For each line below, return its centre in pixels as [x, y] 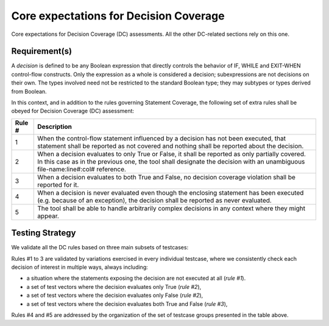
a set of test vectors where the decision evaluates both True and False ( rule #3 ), [127, 303]
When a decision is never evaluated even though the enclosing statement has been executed [171, 193]
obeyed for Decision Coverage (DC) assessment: [73, 111]
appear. [48, 216]
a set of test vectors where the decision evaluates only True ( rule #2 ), [114, 286]
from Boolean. [29, 91]
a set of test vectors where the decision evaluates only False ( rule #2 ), [115, 296]
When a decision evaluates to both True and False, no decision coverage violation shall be [166, 177]
